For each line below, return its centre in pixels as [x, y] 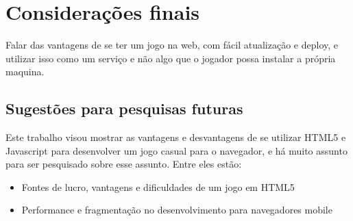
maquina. [25, 71]
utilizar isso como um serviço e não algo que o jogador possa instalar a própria [171, 58]
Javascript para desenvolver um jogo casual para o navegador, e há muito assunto [176, 150]
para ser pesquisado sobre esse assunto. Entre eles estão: [124, 164]
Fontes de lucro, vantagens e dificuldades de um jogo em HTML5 [158, 186]
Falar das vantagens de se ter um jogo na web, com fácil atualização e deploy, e [172, 45]
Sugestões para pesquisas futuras [124, 108]
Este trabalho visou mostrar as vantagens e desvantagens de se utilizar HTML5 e [176, 137]
